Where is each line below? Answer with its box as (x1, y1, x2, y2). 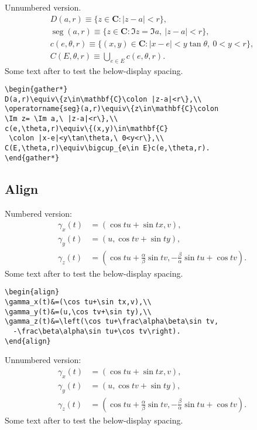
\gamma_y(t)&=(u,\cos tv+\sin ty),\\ (5, 307, 152, 316)
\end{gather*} (5, 153, 60, 162)
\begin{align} (5, 288, 60, 297)
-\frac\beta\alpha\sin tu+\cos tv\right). (13, 327, 181, 336)
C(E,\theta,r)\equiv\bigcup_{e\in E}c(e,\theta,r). (5, 144, 210, 153)
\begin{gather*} (5, 85, 68, 94)
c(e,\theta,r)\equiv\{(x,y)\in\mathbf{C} (5, 124, 169, 133)
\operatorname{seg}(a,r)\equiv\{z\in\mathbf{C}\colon (5, 105, 219, 113)
